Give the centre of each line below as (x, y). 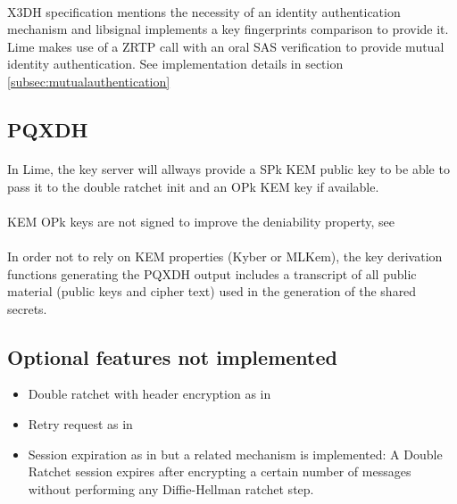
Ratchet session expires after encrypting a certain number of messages (220, 471)
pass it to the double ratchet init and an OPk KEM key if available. (193, 186)
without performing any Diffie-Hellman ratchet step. (171, 488)
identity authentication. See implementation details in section (175, 64)
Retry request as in (80, 424)
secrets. (27, 308)
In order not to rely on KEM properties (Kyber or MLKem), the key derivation (225, 256)
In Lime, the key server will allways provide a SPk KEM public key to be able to (228, 168)
